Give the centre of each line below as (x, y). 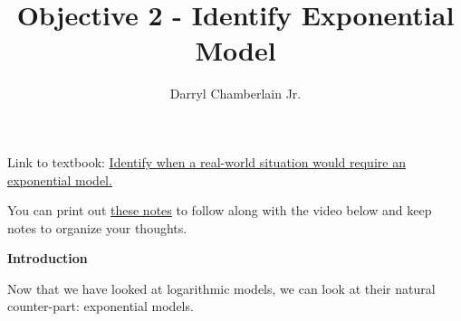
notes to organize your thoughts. (97, 227)
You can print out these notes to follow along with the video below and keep (220, 210)
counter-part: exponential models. (101, 306)
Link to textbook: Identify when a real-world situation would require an (206, 161)
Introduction (48, 258)
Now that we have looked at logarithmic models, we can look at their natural (221, 288)
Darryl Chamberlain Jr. (235, 94)
